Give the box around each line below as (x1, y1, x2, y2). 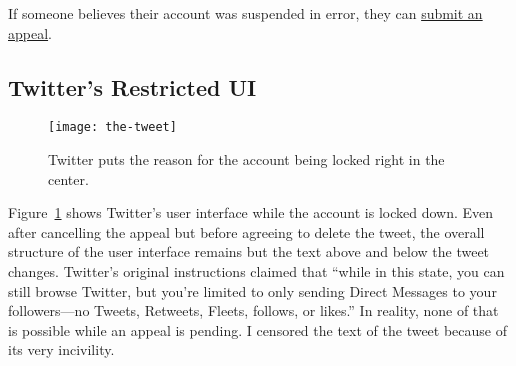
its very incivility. (8, 339, 115, 360)
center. (48, 168, 89, 189)
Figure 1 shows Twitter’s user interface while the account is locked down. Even (8, 202, 494, 223)
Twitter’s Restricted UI (8, 71, 257, 102)
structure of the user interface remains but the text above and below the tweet (8, 241, 490, 262)
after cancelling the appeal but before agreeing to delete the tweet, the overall (8, 221, 485, 242)
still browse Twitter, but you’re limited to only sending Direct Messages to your (8, 280, 497, 301)
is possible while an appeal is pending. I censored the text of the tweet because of (8, 319, 508, 340)
